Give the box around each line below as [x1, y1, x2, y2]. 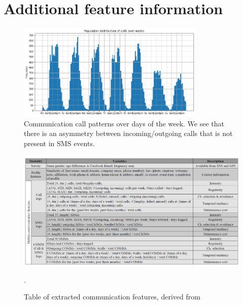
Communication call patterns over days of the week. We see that [24, 118, 224, 128]
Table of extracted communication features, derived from [24, 291, 200, 302]
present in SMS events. [24, 138, 95, 148]
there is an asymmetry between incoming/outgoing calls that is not [24, 128, 233, 139]
